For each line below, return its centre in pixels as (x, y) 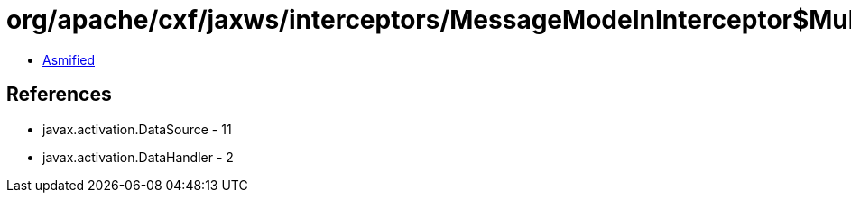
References (59, 95)
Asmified (69, 59)
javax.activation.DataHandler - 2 (138, 157)
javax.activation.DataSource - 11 (137, 129)
